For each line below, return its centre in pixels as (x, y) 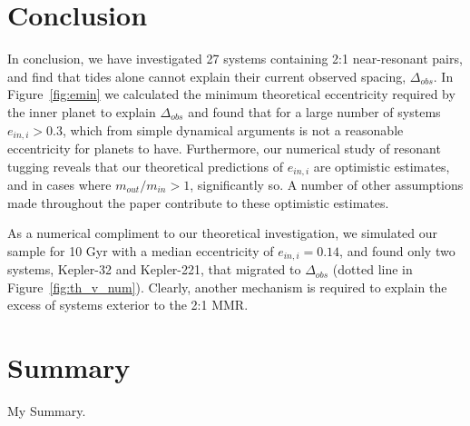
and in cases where (59, 184)
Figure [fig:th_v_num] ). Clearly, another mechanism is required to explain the (227, 287)
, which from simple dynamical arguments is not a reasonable (233, 129)
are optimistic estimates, (382, 166)
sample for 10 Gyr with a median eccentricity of (141, 250)
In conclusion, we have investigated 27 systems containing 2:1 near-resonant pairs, (235, 59)
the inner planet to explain (82, 111)
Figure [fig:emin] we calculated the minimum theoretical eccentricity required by (231, 94)
